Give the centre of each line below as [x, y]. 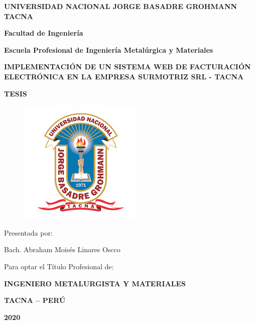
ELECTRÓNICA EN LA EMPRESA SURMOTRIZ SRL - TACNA [124, 76]
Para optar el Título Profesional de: [59, 266]
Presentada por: [28, 232]
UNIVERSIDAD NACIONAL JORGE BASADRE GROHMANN [121, 6]
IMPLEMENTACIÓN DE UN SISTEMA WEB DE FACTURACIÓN [127, 67]
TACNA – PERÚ [35, 300]
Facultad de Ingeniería [44, 33]
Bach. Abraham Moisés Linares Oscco [62, 249]
